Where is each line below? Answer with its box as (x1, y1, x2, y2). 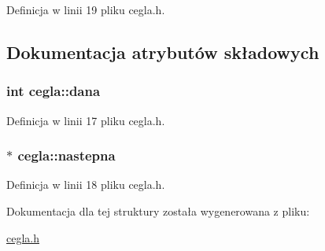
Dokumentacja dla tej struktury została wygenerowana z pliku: (6, 203, 310, 219)
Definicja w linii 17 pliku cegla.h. (6, 112, 165, 128)
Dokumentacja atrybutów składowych (6, 39, 319, 64)
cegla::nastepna (17, 146, 116, 165)
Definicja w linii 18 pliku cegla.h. (6, 176, 165, 193)
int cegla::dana (6, 81, 101, 101)
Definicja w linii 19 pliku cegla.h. (6, 2, 165, 17)
